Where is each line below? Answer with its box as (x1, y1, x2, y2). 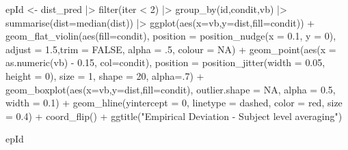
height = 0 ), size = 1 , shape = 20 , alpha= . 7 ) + (5, 68, 204, 82)
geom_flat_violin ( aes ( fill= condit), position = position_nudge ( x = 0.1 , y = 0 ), (5, 29, 336, 43)
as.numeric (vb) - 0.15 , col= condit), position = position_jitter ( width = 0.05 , (5, 55, 325, 70)
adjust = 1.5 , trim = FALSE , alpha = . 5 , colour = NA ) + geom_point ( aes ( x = (5, 42, 336, 56)
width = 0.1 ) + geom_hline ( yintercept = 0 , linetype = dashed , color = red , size (5, 95, 343, 110)
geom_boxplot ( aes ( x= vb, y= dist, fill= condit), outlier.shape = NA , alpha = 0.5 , (5, 82, 336, 96)
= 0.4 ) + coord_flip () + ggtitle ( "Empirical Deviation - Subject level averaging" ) (5, 108, 343, 123)
